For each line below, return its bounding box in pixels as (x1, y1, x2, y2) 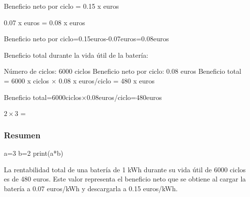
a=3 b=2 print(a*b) (4, 148, 63, 158)
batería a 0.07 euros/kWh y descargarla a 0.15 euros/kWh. (4, 183, 178, 193)
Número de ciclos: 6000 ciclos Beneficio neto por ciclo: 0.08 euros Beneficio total (4, 66, 241, 76)
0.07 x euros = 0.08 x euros (4, 17, 85, 27)
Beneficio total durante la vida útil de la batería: (4, 49, 148, 60)
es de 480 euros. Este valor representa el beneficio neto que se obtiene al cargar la (4, 174, 246, 184)
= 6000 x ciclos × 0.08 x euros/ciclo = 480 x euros (4, 75, 155, 85)
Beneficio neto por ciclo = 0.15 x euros (4, 1, 119, 11)
